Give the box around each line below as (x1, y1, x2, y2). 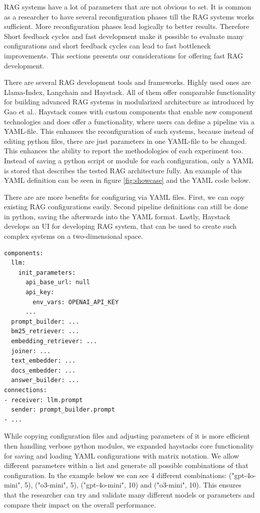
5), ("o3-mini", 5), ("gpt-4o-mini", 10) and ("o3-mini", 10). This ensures (24, 480, 241, 490)
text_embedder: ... (11, 357, 76, 365)
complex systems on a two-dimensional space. (4, 231, 143, 241)
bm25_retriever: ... (11, 328, 79, 335)
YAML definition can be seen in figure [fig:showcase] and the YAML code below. (4, 175, 251, 185)
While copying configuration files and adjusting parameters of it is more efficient (4, 431, 250, 441)
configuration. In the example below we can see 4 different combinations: (4, 470, 227, 480)
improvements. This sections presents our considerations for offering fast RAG (4, 50, 243, 60)
